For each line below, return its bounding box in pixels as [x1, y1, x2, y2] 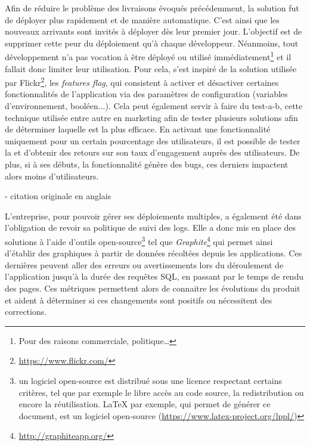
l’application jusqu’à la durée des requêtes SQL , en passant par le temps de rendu [5, 270, 303, 283]
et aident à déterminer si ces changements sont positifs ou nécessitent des [5, 293, 272, 306]
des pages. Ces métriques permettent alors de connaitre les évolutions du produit [5, 282, 300, 295]
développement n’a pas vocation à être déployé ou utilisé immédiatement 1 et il [5, 49, 292, 63]
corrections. [5, 305, 47, 318]
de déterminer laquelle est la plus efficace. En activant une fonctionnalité [5, 123, 271, 135]
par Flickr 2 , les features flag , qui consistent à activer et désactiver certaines [5, 75, 279, 88]
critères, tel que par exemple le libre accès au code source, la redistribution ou [18, 386, 304, 398]
